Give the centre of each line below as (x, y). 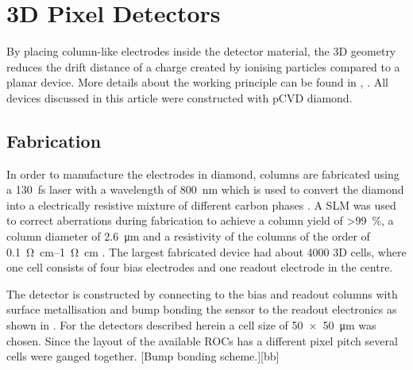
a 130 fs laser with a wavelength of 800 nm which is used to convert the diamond (205, 189)
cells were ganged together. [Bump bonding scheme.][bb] (143, 356)
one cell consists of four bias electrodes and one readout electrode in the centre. (200, 267)
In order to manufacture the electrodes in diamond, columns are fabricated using (203, 173)
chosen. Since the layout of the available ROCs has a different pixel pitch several (202, 340)
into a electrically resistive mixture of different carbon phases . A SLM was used (201, 204)
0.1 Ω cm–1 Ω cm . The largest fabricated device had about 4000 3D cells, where (206, 251)
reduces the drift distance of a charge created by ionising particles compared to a (203, 66)
